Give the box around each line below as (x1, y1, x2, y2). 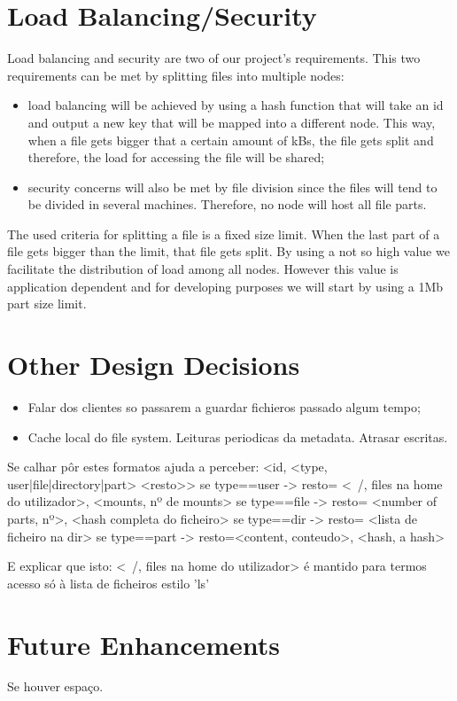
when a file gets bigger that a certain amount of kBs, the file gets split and (27, 130, 434, 149)
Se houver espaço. (7, 677, 104, 696)
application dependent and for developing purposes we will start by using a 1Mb (7, 277, 444, 295)
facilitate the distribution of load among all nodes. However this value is (7, 260, 399, 278)
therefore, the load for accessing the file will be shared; (27, 148, 325, 167)
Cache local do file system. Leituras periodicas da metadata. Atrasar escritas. (27, 427, 448, 446)
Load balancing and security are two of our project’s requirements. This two (7, 49, 421, 67)
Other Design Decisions (7, 347, 300, 383)
